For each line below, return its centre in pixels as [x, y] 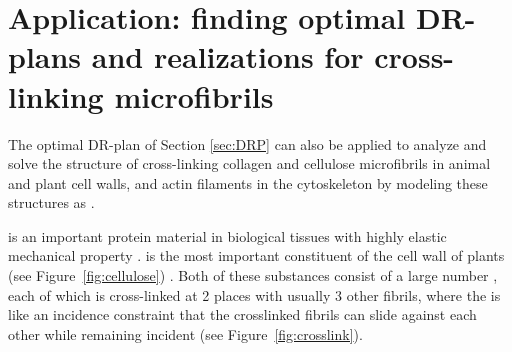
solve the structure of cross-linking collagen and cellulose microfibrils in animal [249, 163]
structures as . [51, 202]
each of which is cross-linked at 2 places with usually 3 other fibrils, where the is [254, 294]
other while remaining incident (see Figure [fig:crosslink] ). [185, 333]
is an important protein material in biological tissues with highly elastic [227, 235]
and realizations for [227, 56]
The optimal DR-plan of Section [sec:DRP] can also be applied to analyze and [247, 143]
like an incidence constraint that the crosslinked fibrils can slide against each [242, 314]
